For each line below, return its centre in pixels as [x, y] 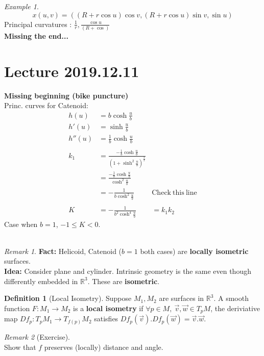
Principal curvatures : [38, 24]
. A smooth [231, 298]
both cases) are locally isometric [194, 251]
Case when [21, 224]
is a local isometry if [108, 308]
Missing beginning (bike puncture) [66, 95]
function [17, 308]
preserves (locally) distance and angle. [104, 347]
